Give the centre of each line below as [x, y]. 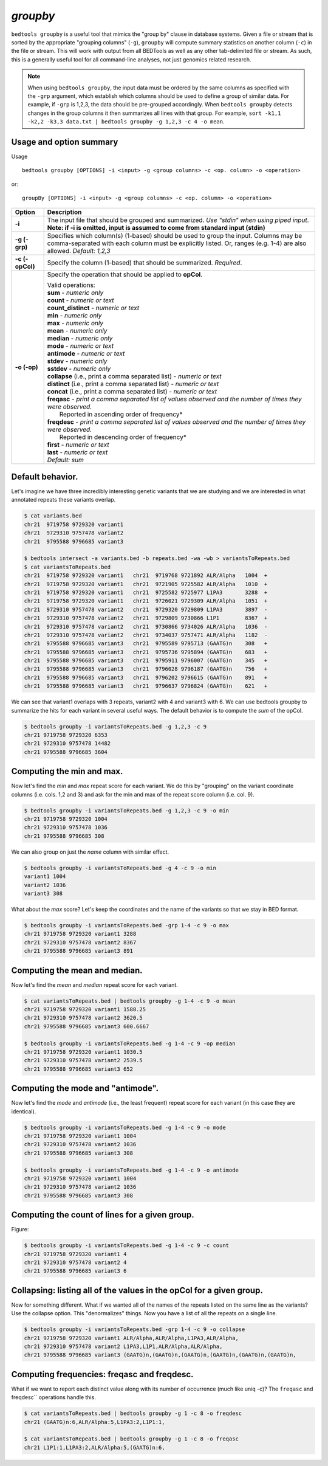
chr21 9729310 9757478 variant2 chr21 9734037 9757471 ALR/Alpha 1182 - [146, 635]
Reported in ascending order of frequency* [121, 414]
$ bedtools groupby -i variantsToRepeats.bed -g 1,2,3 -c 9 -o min [127, 811]
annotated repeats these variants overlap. [63, 500]
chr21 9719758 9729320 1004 [66, 819]
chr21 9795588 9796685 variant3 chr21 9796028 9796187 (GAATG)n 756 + [146, 669]
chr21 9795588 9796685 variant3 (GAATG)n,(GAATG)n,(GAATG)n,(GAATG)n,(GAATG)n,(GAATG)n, [160, 1355]
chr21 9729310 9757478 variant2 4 [75, 1262]
